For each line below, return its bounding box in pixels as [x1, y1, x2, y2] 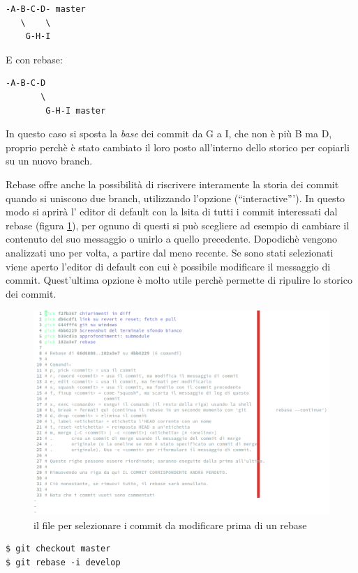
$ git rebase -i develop [6, 557, 121, 567]
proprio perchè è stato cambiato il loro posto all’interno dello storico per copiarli [6, 139, 350, 154]
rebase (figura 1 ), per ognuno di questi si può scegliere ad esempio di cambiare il [6, 217, 350, 232]
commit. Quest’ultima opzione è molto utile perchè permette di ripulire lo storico [6, 273, 352, 287]
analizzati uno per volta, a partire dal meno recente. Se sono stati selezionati [6, 245, 334, 259]
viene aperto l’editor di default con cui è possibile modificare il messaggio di [6, 259, 331, 273]
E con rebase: [6, 52, 63, 66]
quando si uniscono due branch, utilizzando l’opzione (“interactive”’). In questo [6, 190, 345, 205]
